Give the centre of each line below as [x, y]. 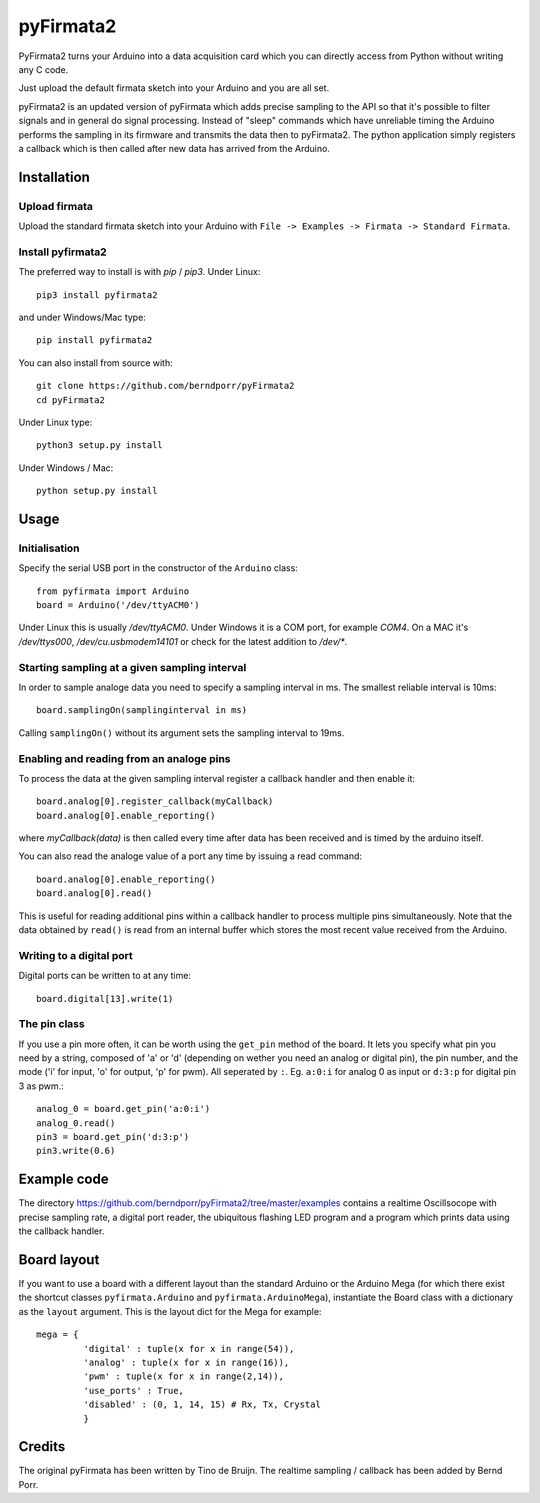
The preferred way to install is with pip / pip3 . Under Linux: [139, 272]
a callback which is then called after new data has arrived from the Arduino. [174, 148]
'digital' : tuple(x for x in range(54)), [189, 1348]
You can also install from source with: [96, 362]
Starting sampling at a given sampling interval [132, 667]
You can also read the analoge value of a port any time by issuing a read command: [190, 856]
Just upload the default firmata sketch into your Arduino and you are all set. [174, 88]
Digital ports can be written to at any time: [105, 976]
